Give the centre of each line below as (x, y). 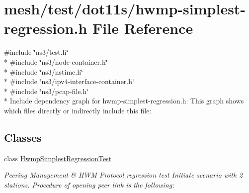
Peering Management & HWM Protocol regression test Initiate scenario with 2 (124, 175)
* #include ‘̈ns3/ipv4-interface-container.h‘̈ (69, 81)
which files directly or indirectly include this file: (78, 110)
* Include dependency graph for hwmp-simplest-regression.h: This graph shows (124, 101)
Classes (23, 137)
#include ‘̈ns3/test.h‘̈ (36, 52)
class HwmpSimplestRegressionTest (58, 158)
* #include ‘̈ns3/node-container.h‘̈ (56, 61)
